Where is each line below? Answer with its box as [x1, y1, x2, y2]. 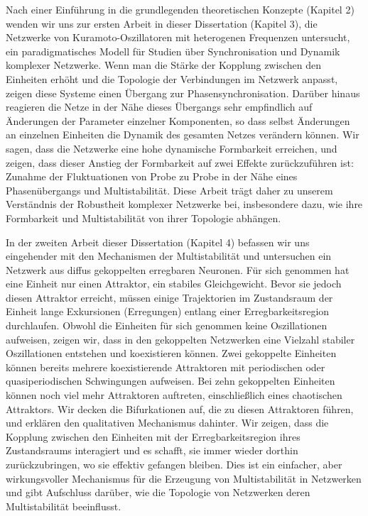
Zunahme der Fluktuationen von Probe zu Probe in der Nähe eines [6, 169, 298, 184]
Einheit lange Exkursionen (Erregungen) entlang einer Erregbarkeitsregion [6, 304, 330, 319]
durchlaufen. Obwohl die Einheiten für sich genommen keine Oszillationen [6, 318, 328, 333]
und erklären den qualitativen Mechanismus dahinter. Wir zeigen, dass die [6, 415, 329, 430]
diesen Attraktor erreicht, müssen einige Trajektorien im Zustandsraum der [6, 290, 333, 304]
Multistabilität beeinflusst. [6, 498, 121, 513]
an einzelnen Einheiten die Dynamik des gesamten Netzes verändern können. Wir [6, 127, 359, 142]
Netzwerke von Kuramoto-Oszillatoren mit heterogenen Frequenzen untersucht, [6, 30, 350, 45]
